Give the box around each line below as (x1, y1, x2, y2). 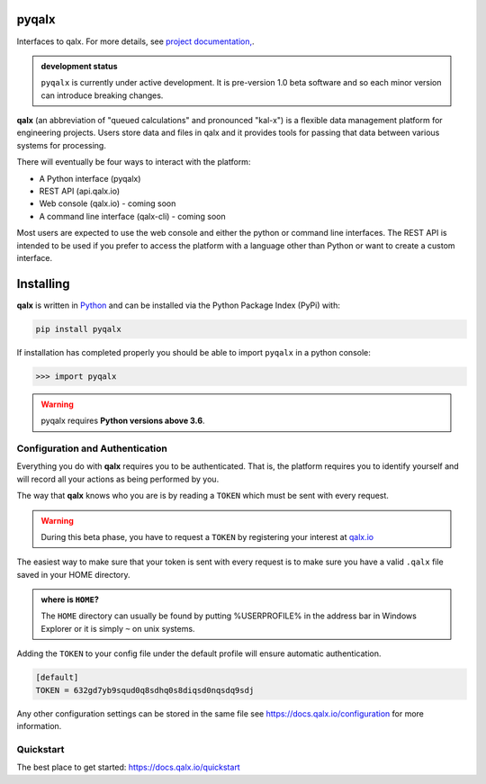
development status (40, 60, 118, 71)
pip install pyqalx (35, 324, 121, 334)
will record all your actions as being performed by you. (16, 473, 220, 484)
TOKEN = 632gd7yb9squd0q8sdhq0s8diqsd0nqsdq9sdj (35, 685, 255, 695)
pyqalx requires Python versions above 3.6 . (40, 415, 206, 427)
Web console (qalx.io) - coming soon (39, 198, 176, 209)
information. (16, 721, 62, 732)
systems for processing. (16, 140, 107, 150)
